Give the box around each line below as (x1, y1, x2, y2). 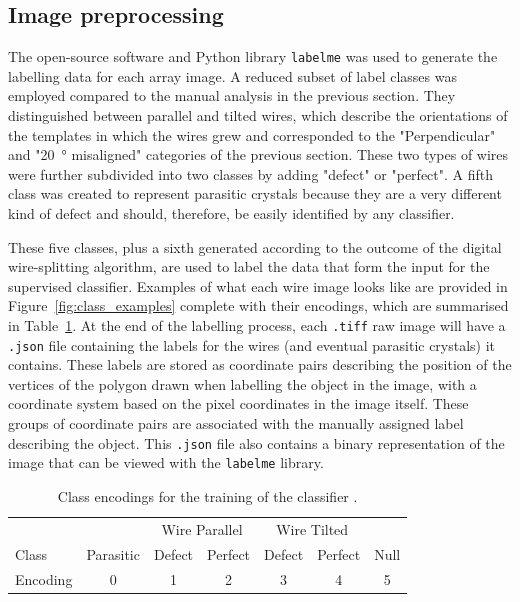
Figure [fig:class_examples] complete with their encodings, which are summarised (8, 295, 509, 316)
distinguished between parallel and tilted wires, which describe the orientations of (8, 105, 508, 126)
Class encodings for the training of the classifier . (57, 485, 358, 506)
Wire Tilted (276, 518, 349, 539)
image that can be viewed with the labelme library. (8, 452, 324, 473)
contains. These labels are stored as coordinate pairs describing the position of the (8, 354, 512, 375)
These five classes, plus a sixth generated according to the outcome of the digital (8, 236, 502, 257)
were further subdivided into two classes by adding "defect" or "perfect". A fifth (8, 163, 494, 184)
